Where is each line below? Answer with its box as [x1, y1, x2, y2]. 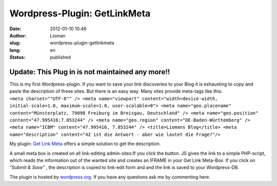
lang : [9, 47, 21, 53]
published [50, 54, 71, 60]
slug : [9, 40, 21, 46]
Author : [9, 32, 27, 38]
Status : [9, 54, 26, 60]
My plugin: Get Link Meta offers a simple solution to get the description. [9, 141, 161, 147]
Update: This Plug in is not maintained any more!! [9, 67, 170, 76]
